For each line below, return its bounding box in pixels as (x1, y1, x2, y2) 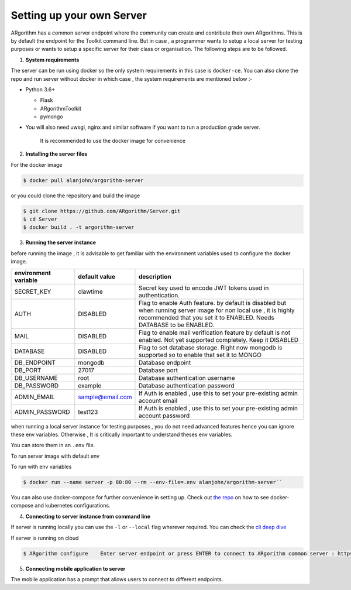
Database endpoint (138, 358, 191, 366)
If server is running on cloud (11, 534, 79, 541)
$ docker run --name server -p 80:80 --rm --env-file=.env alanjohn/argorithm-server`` (23, 479, 283, 486)
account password (138, 411, 190, 420)
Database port (138, 366, 178, 374)
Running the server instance (25, 239, 97, 246)
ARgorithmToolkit (40, 105, 82, 112)
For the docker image (11, 161, 63, 168)
